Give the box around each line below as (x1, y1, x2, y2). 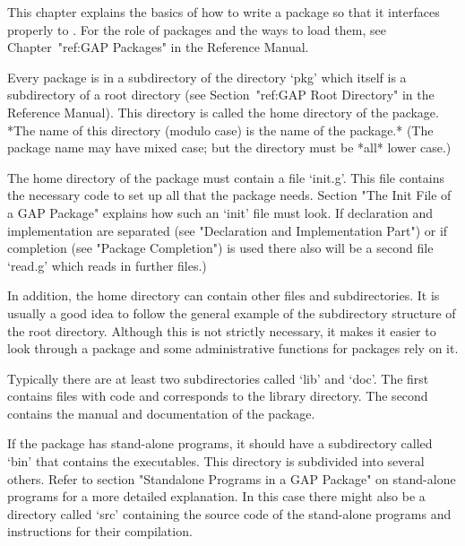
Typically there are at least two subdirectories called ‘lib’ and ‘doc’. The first (7, 368, 429, 387)
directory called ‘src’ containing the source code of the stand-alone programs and (7, 504, 452, 523)
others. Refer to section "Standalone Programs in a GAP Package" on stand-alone (7, 469, 456, 488)
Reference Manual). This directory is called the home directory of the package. (7, 102, 439, 121)
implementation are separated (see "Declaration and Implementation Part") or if (7, 221, 448, 239)
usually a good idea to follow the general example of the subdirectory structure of (7, 303, 456, 322)
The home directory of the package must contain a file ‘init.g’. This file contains (7, 168, 444, 186)
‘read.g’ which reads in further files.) (7, 256, 207, 274)
